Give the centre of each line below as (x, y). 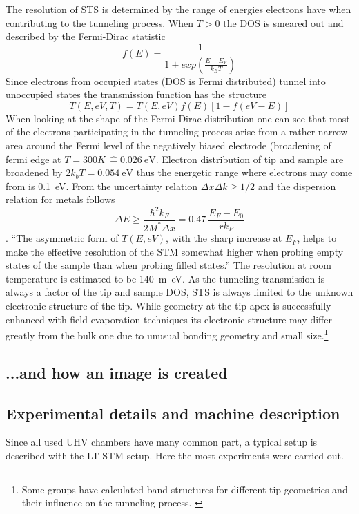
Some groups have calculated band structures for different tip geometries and (185, 489)
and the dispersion (297, 185)
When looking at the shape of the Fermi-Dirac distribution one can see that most (178, 118)
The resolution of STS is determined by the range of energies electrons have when (178, 9)
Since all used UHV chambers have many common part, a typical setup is (162, 442)
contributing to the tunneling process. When (100, 22)
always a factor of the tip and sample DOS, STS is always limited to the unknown (179, 292)
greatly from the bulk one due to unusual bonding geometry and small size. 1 (167, 334)
